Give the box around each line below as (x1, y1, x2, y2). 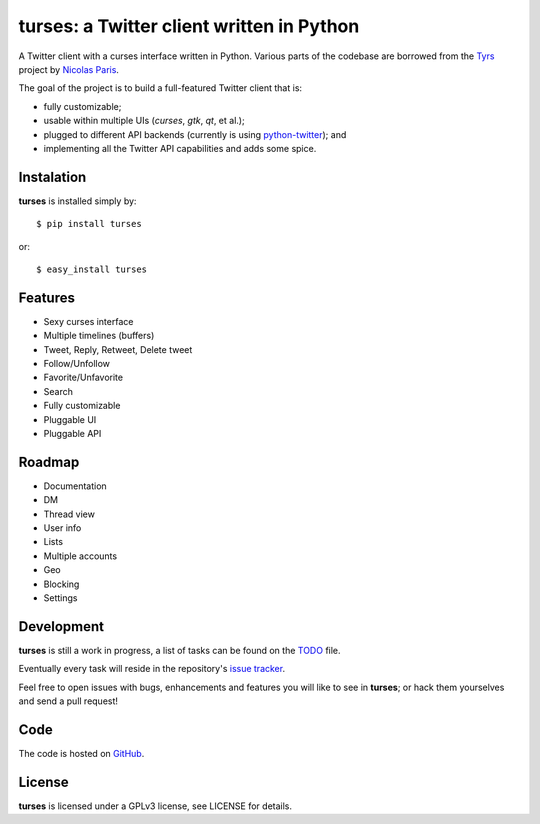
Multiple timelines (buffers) (43, 330, 155, 342)
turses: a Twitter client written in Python (18, 15, 360, 37)
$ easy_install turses (36, 263, 148, 275)
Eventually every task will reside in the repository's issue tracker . (18, 663, 285, 675)
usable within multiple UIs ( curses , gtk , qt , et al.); (43, 115, 245, 127)
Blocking (43, 578, 80, 590)
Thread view (43, 508, 95, 520)
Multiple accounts (43, 550, 118, 562)
